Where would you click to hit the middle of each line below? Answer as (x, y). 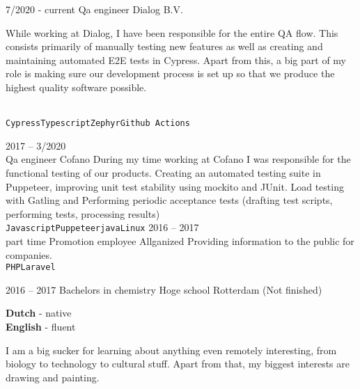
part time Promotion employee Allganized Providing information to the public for (180, 241)
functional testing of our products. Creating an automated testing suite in (163, 173)
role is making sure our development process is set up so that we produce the (170, 73)
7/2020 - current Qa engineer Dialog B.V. (94, 9)
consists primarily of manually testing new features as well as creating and (164, 46)
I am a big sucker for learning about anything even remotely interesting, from (171, 350)
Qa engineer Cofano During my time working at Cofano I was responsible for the (178, 159)
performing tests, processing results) (83, 213)
